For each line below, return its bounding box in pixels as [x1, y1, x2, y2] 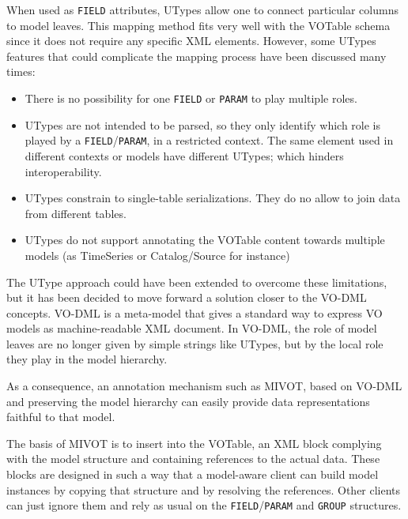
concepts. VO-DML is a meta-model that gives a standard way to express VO [6, 304, 383, 321]
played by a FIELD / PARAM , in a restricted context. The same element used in [25, 132, 394, 149]
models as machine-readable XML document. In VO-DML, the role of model [6, 320, 377, 337]
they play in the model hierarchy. [6, 351, 168, 367]
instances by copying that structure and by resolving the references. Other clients [6, 481, 401, 498]
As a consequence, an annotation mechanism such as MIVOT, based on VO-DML [6, 378, 402, 394]
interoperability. [25, 163, 102, 179]
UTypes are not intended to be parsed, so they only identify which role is [25, 116, 380, 133]
